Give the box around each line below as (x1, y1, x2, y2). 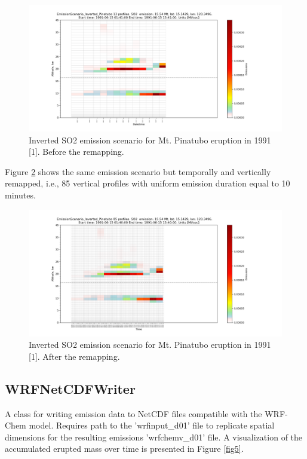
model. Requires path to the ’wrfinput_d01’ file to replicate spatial (29, 419, 275, 432)
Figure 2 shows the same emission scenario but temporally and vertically (5, 165, 271, 178)
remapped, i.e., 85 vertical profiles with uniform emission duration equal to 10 (5, 177, 290, 189)
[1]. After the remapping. (29, 350, 120, 362)
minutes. (5, 188, 36, 201)
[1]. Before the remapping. (29, 145, 124, 158)
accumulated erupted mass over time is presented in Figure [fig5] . (5, 442, 244, 455)
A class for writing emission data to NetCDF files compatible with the (5, 407, 262, 420)
